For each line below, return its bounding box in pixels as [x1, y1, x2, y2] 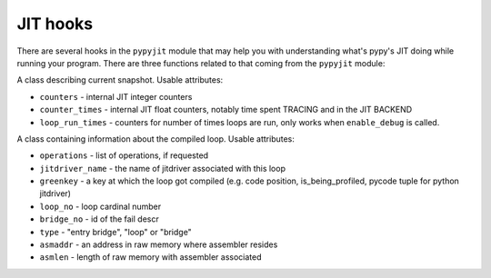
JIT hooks [16, 14, 94, 34]
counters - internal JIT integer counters [39, 91, 193, 102]
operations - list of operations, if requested [39, 150, 209, 161]
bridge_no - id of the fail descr [39, 213, 159, 224]
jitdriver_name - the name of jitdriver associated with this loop [39, 163, 286, 174]
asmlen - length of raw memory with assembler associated [39, 252, 263, 263]
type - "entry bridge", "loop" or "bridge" [39, 226, 193, 237]
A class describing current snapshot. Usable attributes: [16, 74, 224, 85]
